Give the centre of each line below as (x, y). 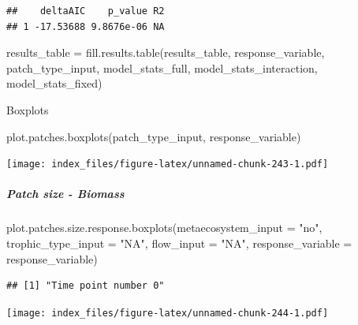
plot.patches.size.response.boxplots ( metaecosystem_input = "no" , (164, 228)
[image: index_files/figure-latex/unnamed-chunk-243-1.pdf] (168, 164)
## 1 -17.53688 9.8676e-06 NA (86, 26)
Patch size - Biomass (65, 194)
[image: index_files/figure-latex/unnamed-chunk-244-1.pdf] (168, 313)
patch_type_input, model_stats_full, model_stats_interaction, (162, 67)
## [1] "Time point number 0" (86, 286)
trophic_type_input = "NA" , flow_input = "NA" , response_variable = (179, 243)
